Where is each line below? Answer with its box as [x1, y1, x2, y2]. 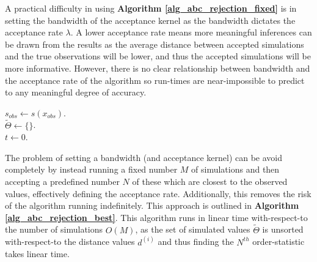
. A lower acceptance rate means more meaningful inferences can [70, 26, 312, 39]
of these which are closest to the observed [132, 174, 288, 187]
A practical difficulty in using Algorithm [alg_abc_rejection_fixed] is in [5, 2, 297, 14]
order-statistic [252, 235, 305, 248]
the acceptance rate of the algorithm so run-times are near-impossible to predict [5, 73, 305, 86]
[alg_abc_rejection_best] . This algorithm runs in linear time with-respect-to [5, 211, 308, 223]
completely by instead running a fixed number [5, 163, 178, 176]
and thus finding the [158, 235, 234, 248]
